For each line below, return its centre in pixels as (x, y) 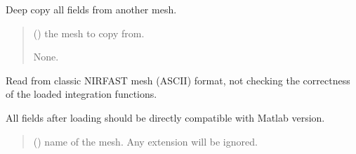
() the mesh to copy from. (89, 33)
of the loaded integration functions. (81, 94)
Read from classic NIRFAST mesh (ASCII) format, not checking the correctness (178, 80)
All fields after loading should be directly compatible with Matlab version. (165, 117)
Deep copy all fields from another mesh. (91, 9)
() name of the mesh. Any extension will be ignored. (145, 141)
